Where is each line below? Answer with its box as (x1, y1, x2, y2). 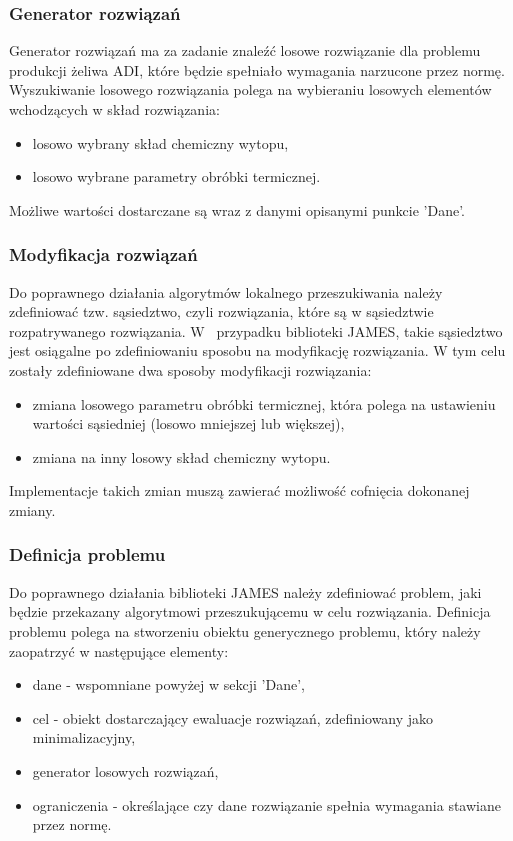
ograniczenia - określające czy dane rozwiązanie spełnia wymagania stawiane (32, 794, 501, 815)
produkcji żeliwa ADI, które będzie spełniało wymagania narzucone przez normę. (9, 59, 505, 80)
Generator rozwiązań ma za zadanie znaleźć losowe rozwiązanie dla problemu (9, 40, 481, 61)
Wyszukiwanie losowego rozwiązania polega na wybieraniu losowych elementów (9, 79, 492, 100)
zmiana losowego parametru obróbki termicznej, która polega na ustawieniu (32, 393, 496, 414)
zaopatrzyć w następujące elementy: (9, 640, 229, 661)
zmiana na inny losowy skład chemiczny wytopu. (32, 446, 331, 467)
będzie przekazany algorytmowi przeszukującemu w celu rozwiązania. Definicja (9, 601, 491, 622)
